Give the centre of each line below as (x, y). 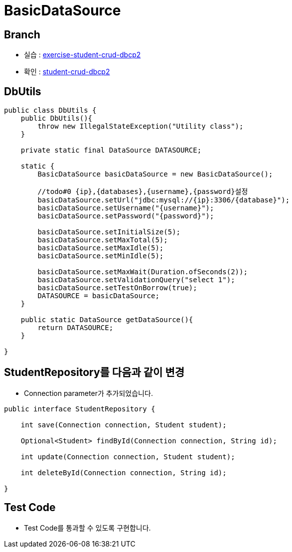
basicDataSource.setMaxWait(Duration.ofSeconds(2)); (143, 272)
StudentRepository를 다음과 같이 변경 (94, 372)
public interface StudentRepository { (80, 409)
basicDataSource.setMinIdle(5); (101, 256)
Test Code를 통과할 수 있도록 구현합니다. (87, 528)
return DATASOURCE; (75, 328)
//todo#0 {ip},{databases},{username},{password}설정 (143, 192)
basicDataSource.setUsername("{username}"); (126, 208)
